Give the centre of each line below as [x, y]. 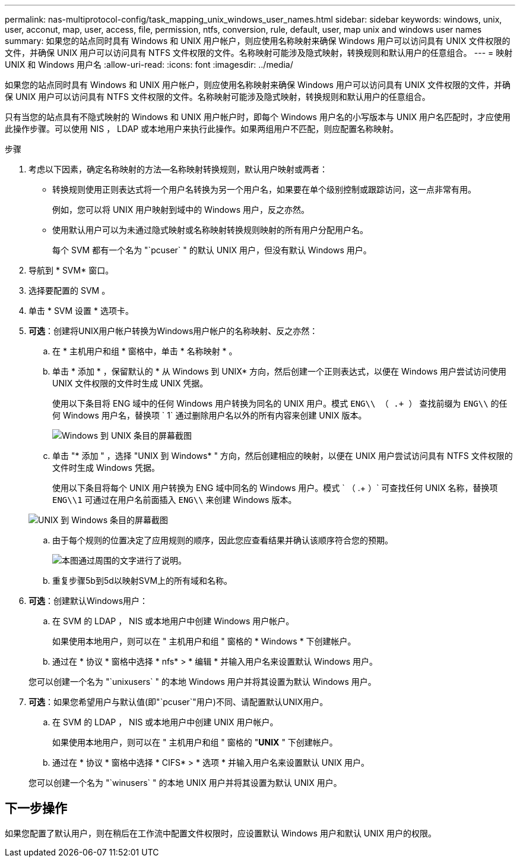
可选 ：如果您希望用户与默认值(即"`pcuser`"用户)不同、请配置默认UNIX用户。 [178, 702]
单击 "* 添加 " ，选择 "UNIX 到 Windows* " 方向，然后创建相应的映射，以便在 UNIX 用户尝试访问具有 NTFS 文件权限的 [283, 456]
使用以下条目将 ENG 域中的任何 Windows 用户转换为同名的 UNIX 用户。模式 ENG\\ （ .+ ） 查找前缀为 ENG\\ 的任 [280, 403]
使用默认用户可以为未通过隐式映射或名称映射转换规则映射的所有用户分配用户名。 [210, 230]
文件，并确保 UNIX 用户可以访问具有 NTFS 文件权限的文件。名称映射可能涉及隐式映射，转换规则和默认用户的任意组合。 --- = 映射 [259, 53]
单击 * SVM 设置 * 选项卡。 [81, 311]
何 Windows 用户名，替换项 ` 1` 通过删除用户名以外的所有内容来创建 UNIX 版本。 [210, 415]
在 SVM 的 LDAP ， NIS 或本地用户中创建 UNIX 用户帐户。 [165, 722]
